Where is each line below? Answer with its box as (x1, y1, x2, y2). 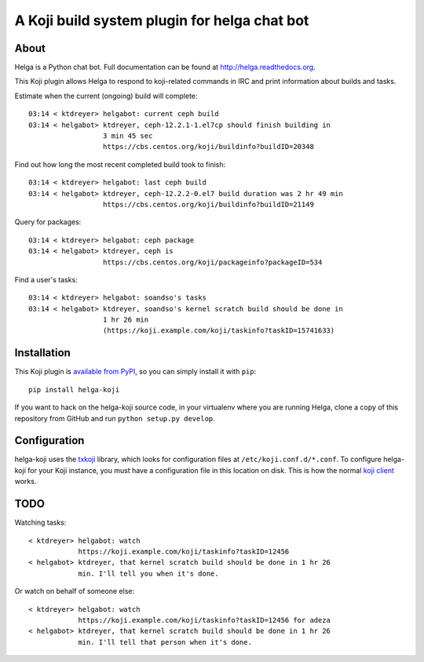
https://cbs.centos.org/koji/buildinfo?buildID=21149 (102, 200, 314, 209)
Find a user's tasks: (14, 275, 78, 284)
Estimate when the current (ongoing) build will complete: (14, 91, 198, 100)
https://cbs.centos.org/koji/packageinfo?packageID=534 (102, 257, 323, 267)
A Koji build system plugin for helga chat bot (14, 12, 309, 29)
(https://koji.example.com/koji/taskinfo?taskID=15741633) (102, 326, 335, 335)
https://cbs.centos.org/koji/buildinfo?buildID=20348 (102, 142, 314, 151)
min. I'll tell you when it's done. (78, 569, 219, 578)
